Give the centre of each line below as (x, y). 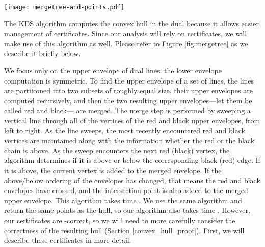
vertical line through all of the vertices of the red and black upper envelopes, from (132, 120)
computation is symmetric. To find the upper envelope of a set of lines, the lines (129, 80)
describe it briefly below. (43, 53)
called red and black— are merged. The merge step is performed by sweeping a (127, 110)
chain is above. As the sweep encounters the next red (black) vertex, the (117, 150)
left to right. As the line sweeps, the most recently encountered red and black (125, 130)
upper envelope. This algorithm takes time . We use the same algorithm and (123, 200)
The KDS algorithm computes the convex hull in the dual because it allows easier (131, 23)
